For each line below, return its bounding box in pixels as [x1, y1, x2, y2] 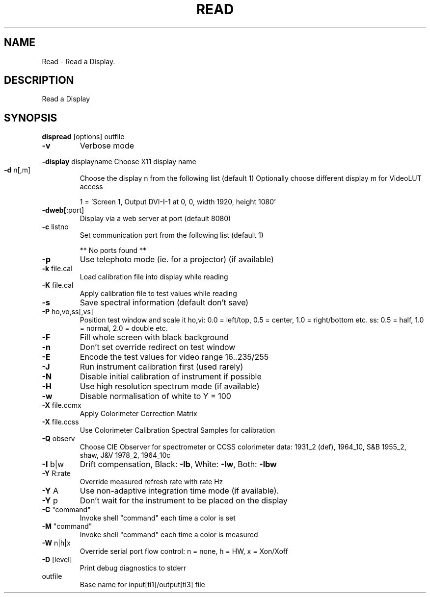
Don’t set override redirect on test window [80, 342, 236, 352]
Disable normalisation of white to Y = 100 [80, 391, 231, 401]
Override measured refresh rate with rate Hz [80, 477, 223, 486]
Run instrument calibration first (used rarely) [80, 362, 243, 372]
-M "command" [42, 522, 92, 531]
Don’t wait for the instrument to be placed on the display [80, 496, 288, 506]
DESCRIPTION [4, 74, 74, 87]
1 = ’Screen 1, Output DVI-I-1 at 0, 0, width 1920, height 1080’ [80, 198, 276, 206]
